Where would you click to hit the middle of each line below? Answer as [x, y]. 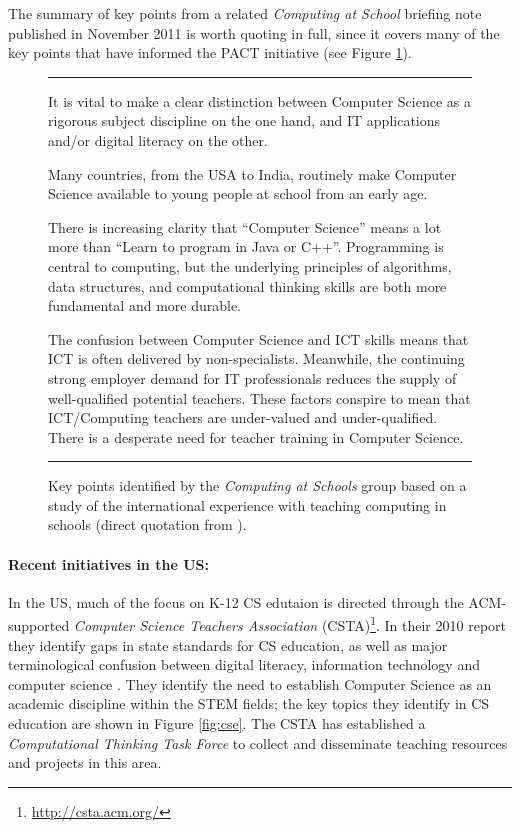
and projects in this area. [85, 762]
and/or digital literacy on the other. [158, 139]
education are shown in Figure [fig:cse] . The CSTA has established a [217, 723]
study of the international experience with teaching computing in [247, 504]
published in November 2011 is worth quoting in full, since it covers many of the [254, 32]
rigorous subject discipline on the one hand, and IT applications [244, 120]
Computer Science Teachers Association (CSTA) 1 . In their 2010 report [289, 624]
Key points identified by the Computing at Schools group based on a [257, 485]
